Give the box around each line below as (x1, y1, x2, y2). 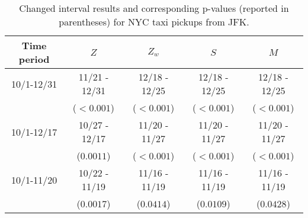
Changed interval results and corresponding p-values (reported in (19, 1, 289, 15)
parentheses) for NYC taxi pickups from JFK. (59, 15, 249, 28)
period (18, 52, 50, 66)
